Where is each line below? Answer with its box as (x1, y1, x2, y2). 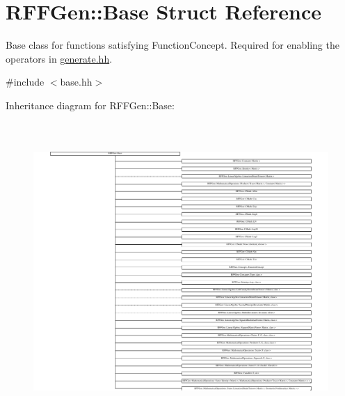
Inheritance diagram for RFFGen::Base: (6, 97, 175, 112)
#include (6, 74, 45, 89)
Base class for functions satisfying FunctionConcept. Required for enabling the (6, 38, 339, 52)
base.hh (60, 74, 93, 89)
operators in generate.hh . (6, 51, 113, 65)
